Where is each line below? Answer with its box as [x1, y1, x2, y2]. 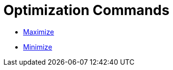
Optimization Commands [3, 2, 170, 18]
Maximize [23, 27, 54, 36]
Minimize [23, 42, 53, 51]
